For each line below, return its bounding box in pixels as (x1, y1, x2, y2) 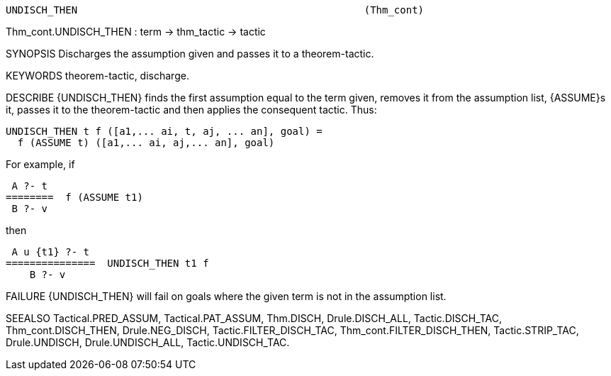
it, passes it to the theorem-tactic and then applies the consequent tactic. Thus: (6, 104, 377, 116)
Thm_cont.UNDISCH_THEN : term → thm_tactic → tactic (6, 26, 266, 38)
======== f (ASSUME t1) (6, 192, 143, 203)
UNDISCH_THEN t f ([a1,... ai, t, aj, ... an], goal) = (6, 126, 323, 137)
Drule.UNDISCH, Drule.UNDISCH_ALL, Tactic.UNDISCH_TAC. (6, 336, 290, 348)
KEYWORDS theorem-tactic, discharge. (6, 70, 189, 82)
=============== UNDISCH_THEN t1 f (6, 258, 209, 269)
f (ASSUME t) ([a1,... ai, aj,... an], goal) (17, 137, 275, 148)
